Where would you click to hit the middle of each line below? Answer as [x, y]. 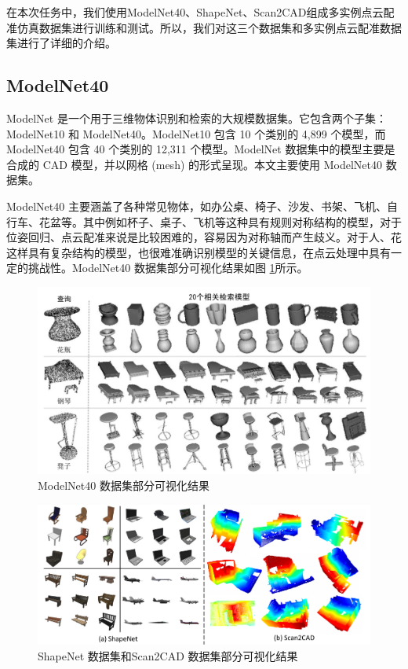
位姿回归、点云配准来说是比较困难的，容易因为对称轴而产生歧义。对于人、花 [204, 237]
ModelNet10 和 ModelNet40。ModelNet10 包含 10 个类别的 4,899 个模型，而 [196, 133]
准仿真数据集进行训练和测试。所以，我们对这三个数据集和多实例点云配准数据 [204, 27]
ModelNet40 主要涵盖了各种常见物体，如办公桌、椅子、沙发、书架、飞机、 [197, 206]
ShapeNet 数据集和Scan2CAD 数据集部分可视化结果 [168, 655]
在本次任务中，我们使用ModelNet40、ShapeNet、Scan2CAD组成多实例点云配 [200, 12]
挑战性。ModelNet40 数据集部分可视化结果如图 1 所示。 [168, 268]
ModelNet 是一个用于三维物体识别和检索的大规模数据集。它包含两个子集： [197, 118]
